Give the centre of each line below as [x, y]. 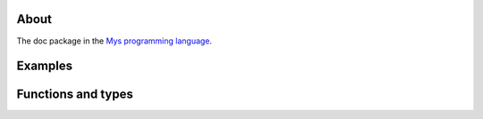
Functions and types [75, 95]
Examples [45, 66]
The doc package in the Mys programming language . [114, 41]
